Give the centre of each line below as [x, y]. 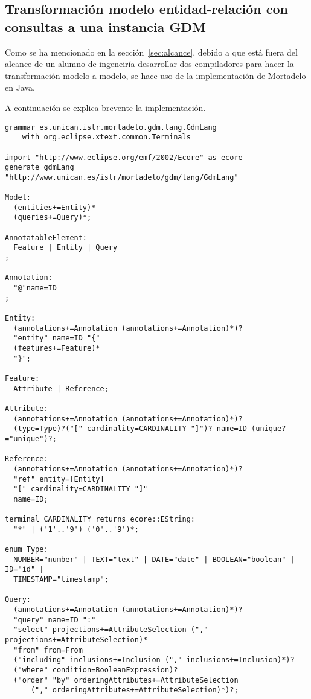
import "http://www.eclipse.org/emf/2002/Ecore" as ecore [124, 157]
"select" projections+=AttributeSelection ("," [111, 630]
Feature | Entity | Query [66, 248]
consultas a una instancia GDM [105, 26]
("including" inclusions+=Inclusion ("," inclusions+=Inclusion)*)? [154, 660]
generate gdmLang [40, 168]
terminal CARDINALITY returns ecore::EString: [100, 519]
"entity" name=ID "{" [57, 338]
